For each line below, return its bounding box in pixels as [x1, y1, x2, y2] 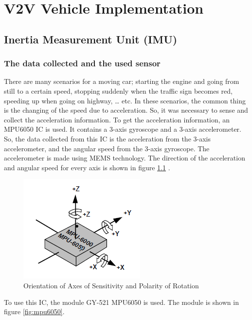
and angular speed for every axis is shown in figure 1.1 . [4, 162, 170, 172]
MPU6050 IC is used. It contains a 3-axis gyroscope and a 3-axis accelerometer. [4, 124, 241, 134]
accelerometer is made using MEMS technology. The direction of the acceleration [4, 153, 245, 163]
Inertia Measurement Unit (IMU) [4, 31, 178, 46]
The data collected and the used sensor [4, 57, 161, 69]
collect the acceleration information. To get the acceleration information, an [4, 114, 230, 124]
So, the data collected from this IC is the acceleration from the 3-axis [4, 133, 211, 143]
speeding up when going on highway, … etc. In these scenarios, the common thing [4, 95, 246, 105]
